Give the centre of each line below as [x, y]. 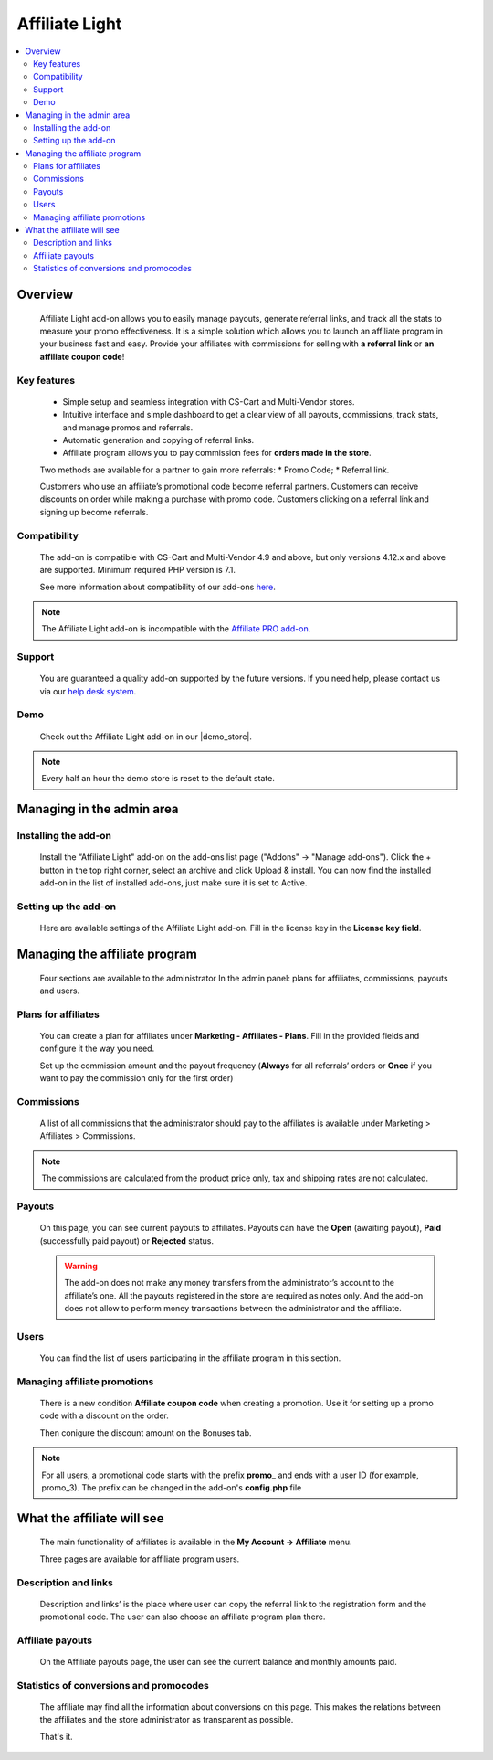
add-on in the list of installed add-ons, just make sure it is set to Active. [173, 883]
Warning [81, 1266]
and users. [60, 991]
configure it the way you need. [97, 1049]
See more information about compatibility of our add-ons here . [157, 587]
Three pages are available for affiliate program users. [140, 1559]
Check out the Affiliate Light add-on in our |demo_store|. [146, 737]
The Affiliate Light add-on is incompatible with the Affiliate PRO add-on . [176, 629]
